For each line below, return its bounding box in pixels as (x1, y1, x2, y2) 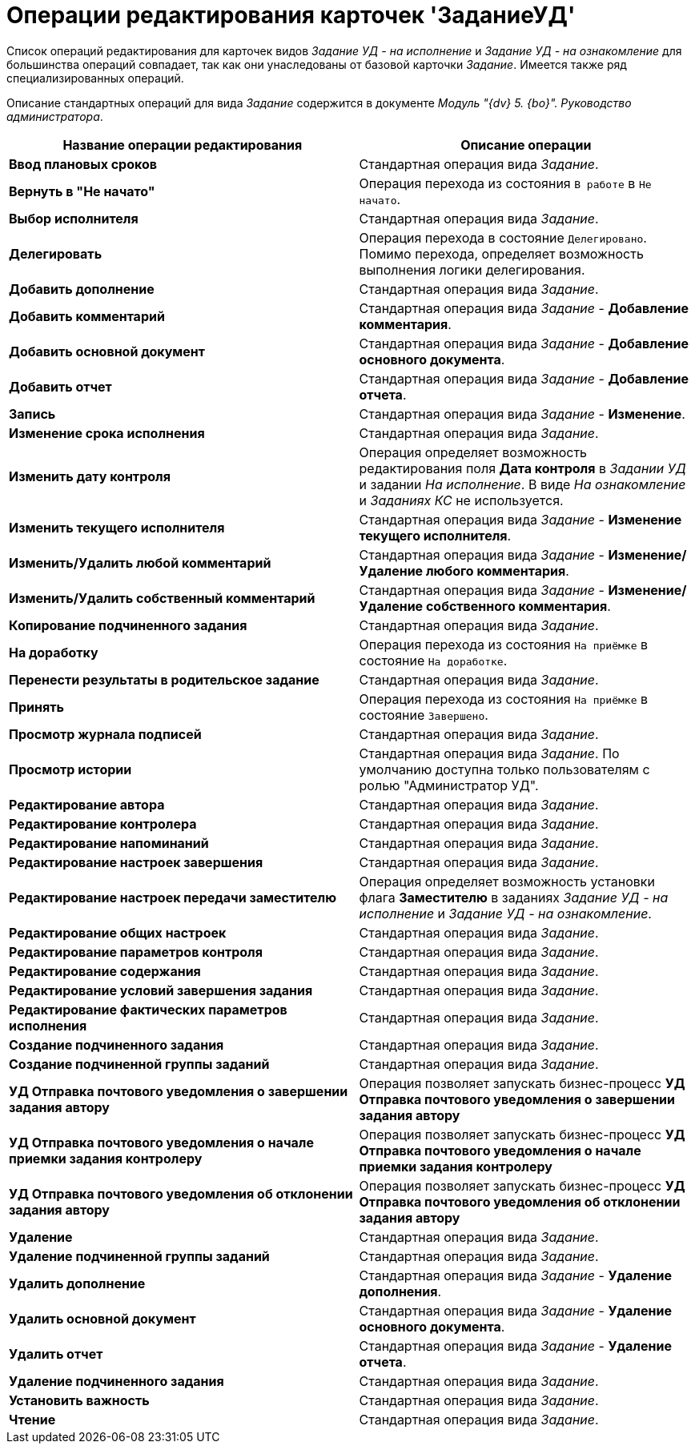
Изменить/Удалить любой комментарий (9, 554, 271, 571)
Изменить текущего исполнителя (9, 519, 225, 536)
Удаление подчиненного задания (9, 1372, 224, 1389)
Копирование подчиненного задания (9, 617, 247, 633)
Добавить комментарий (9, 307, 165, 324)
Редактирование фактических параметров (9, 1001, 287, 1018)
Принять (9, 698, 64, 715)
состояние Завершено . (359, 706, 488, 723)
